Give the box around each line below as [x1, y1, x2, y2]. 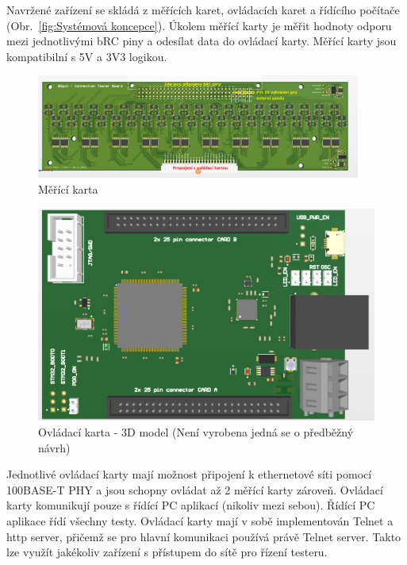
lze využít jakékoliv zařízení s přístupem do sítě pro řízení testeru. [6, 544, 328, 560]
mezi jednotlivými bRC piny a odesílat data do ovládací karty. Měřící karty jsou [6, 33, 397, 49]
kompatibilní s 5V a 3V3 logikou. [6, 48, 167, 64]
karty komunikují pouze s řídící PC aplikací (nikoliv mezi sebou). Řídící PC [6, 497, 375, 513]
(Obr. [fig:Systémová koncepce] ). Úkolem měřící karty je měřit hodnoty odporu [6, 17, 392, 33]
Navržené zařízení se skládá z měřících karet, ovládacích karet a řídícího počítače [6, 2, 400, 17]
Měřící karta [38, 180, 98, 197]
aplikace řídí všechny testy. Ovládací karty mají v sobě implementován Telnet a [6, 513, 394, 529]
